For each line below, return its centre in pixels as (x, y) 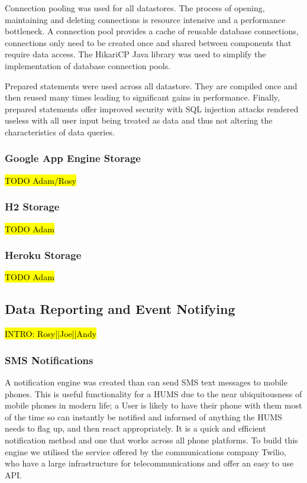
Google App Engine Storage (73, 158)
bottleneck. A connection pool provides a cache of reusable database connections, (152, 31)
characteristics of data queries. (60, 132)
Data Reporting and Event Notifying (120, 309)
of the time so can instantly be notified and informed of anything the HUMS (143, 416)
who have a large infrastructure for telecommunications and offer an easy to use (149, 463)
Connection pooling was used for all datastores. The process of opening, (135, 8)
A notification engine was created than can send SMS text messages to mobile (146, 382)
